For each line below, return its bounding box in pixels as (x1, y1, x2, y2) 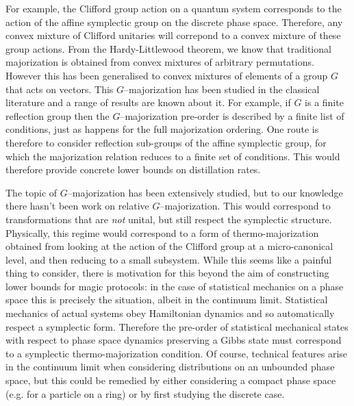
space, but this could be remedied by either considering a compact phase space (5, 373, 336, 388)
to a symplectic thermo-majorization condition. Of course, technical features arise (5, 346, 348, 360)
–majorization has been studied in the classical (124, 81, 320, 96)
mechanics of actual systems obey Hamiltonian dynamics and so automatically (5, 306, 335, 320)
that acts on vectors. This (5, 81, 114, 96)
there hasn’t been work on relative (5, 199, 149, 213)
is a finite (305, 95, 344, 110)
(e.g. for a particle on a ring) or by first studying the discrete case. (5, 386, 285, 401)
